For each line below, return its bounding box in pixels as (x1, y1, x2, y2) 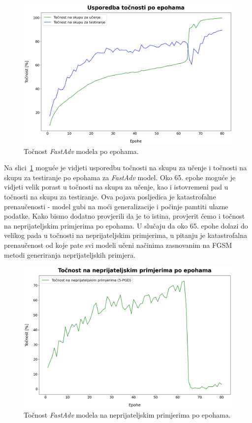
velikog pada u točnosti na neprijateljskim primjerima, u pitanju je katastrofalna (4, 230, 247, 240)
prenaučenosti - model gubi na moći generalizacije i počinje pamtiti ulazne (4, 201, 228, 211)
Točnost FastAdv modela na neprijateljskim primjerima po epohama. (24, 409, 231, 420)
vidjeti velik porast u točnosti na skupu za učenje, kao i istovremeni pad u (4, 182, 228, 192)
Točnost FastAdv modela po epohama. (24, 146, 139, 156)
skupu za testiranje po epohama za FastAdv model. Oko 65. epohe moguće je (4, 172, 236, 182)
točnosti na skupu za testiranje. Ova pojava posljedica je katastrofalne (4, 192, 216, 202)
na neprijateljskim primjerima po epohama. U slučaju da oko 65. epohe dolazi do (4, 220, 248, 231)
